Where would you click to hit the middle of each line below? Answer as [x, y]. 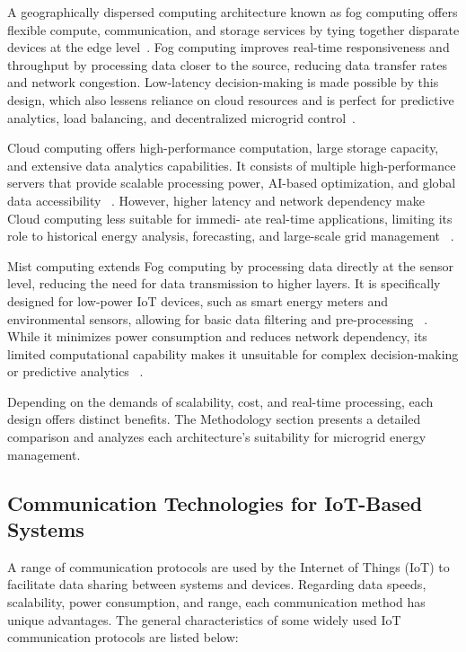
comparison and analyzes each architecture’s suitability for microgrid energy [217, 437]
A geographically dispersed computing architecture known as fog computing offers [233, 12]
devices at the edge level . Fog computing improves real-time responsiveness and [229, 47]
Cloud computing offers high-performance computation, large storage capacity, [223, 148]
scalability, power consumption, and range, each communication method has [216, 602]
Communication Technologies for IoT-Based [215, 502]
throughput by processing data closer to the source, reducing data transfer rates [228, 64]
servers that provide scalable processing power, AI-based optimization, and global [232, 183]
